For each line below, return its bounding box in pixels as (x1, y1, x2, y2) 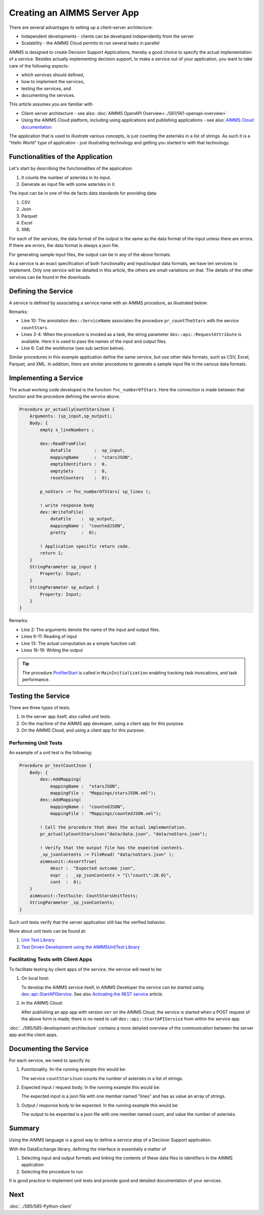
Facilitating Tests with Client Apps (9, 956, 92, 963)
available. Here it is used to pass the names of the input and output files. (21, 338, 167, 344)
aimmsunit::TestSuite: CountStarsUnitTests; (29, 893, 138, 899)
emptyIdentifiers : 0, (50, 461, 108, 467)
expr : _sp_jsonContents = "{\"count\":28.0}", (50, 872, 172, 878)
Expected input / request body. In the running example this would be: (21, 1084, 160, 1090)
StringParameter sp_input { (29, 564, 97, 570)
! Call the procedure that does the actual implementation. (40, 824, 187, 830)
